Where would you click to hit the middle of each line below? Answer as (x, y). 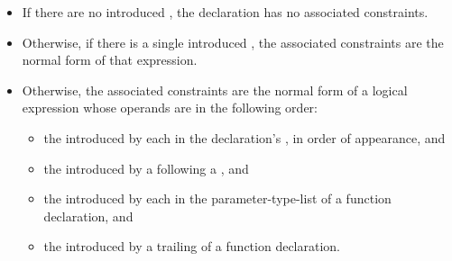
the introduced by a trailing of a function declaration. (192, 246)
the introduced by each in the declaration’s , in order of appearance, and (244, 137)
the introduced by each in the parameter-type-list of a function (217, 198)
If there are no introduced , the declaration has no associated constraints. (225, 12)
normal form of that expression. (110, 60)
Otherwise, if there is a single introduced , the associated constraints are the (233, 42)
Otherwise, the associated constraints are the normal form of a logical (215, 90)
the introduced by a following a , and (146, 168)
